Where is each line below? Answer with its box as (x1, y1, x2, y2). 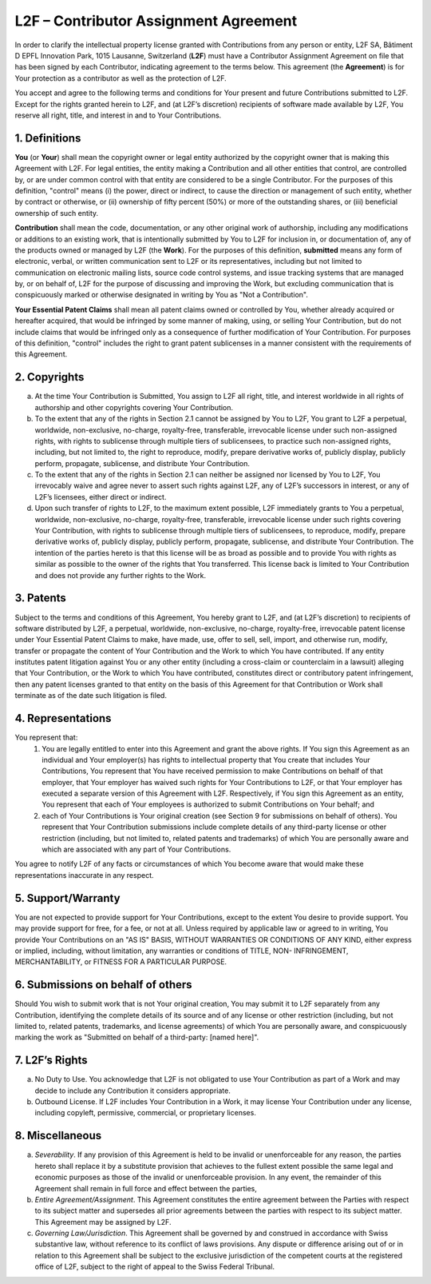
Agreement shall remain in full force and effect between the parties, (34, 1183, 257, 1193)
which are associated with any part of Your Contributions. (42, 844, 231, 855)
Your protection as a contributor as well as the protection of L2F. (14, 73, 227, 83)
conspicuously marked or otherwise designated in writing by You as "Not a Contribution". (14, 290, 309, 300)
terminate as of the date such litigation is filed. (14, 691, 168, 700)
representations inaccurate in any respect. (14, 870, 155, 879)
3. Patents (14, 592, 67, 605)
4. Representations (14, 712, 112, 725)
